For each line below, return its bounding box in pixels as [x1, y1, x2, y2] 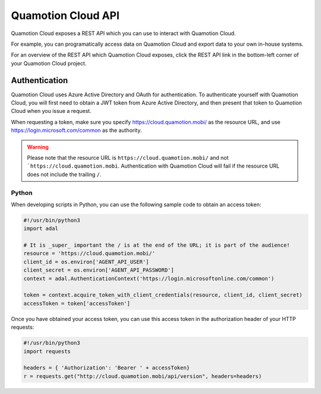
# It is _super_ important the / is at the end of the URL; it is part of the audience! [23, 242, 291, 249]
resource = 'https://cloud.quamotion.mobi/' [23, 250, 156, 257]
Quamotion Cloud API [11, 9, 120, 22]
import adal [23, 225, 59, 232]
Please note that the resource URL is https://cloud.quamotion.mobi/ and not [27, 154, 229, 161]
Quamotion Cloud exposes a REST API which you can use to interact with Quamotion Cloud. [11, 30, 236, 37]
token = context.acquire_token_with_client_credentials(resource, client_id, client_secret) [23, 292, 303, 298]
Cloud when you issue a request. [11, 108, 92, 115]
